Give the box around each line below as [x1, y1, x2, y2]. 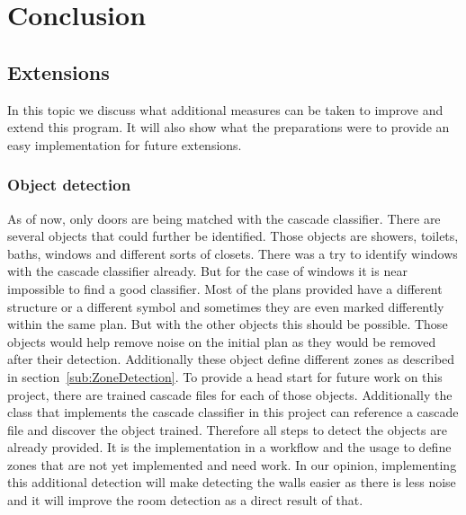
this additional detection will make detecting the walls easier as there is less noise [7, 473, 456, 492]
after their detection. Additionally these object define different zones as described [7, 350, 455, 368]
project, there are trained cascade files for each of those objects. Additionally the [7, 385, 453, 404]
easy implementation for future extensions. [7, 135, 242, 154]
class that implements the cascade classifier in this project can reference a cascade [7, 403, 459, 422]
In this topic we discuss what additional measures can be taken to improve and [7, 100, 444, 119]
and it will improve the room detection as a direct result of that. [7, 491, 363, 510]
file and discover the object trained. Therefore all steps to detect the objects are [7, 420, 447, 439]
